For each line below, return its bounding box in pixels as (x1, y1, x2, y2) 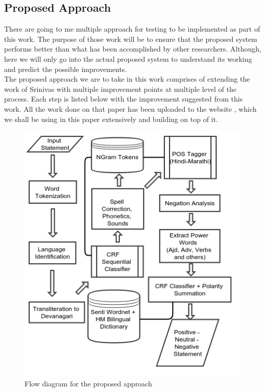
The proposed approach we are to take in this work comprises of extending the (4, 73, 250, 84)
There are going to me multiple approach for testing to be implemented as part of (4, 23, 260, 34)
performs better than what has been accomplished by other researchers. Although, (4, 43, 261, 54)
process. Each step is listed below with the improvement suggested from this (4, 93, 243, 104)
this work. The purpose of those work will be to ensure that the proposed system (4, 33, 257, 44)
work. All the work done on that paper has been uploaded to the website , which (4, 103, 257, 114)
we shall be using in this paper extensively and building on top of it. (4, 113, 218, 124)
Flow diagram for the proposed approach (25, 378, 152, 388)
